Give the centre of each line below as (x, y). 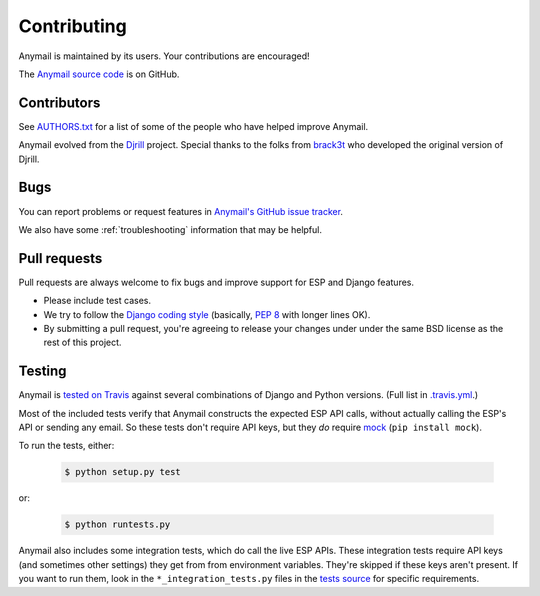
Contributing (72, 26)
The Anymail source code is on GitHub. (99, 74)
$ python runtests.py (117, 524)
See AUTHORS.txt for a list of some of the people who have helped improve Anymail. (193, 126)
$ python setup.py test (123, 472)
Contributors (59, 102)
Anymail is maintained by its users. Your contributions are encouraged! (164, 56)
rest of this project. (82, 342)
